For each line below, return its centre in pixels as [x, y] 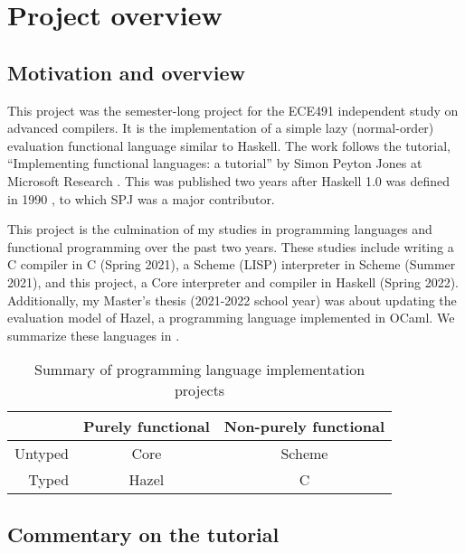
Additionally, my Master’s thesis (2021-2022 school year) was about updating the [232, 300]
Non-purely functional [304, 426]
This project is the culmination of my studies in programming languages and [220, 229]
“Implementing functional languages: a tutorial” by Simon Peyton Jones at [215, 163]
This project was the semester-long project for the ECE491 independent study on [233, 110]
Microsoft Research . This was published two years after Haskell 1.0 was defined [228, 180]
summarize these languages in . [94, 335]
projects [199, 390]
